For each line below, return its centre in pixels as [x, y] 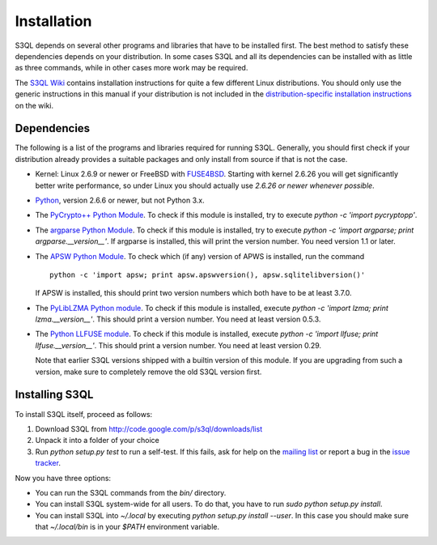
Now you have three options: [63, 478]
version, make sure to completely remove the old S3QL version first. [148, 372]
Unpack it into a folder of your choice [97, 441]
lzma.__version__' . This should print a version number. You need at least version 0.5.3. [178, 319]
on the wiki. [34, 105]
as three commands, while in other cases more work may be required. [132, 68]
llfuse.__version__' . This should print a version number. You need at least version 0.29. [178, 345]
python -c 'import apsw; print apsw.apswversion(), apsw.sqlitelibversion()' [208, 275]
